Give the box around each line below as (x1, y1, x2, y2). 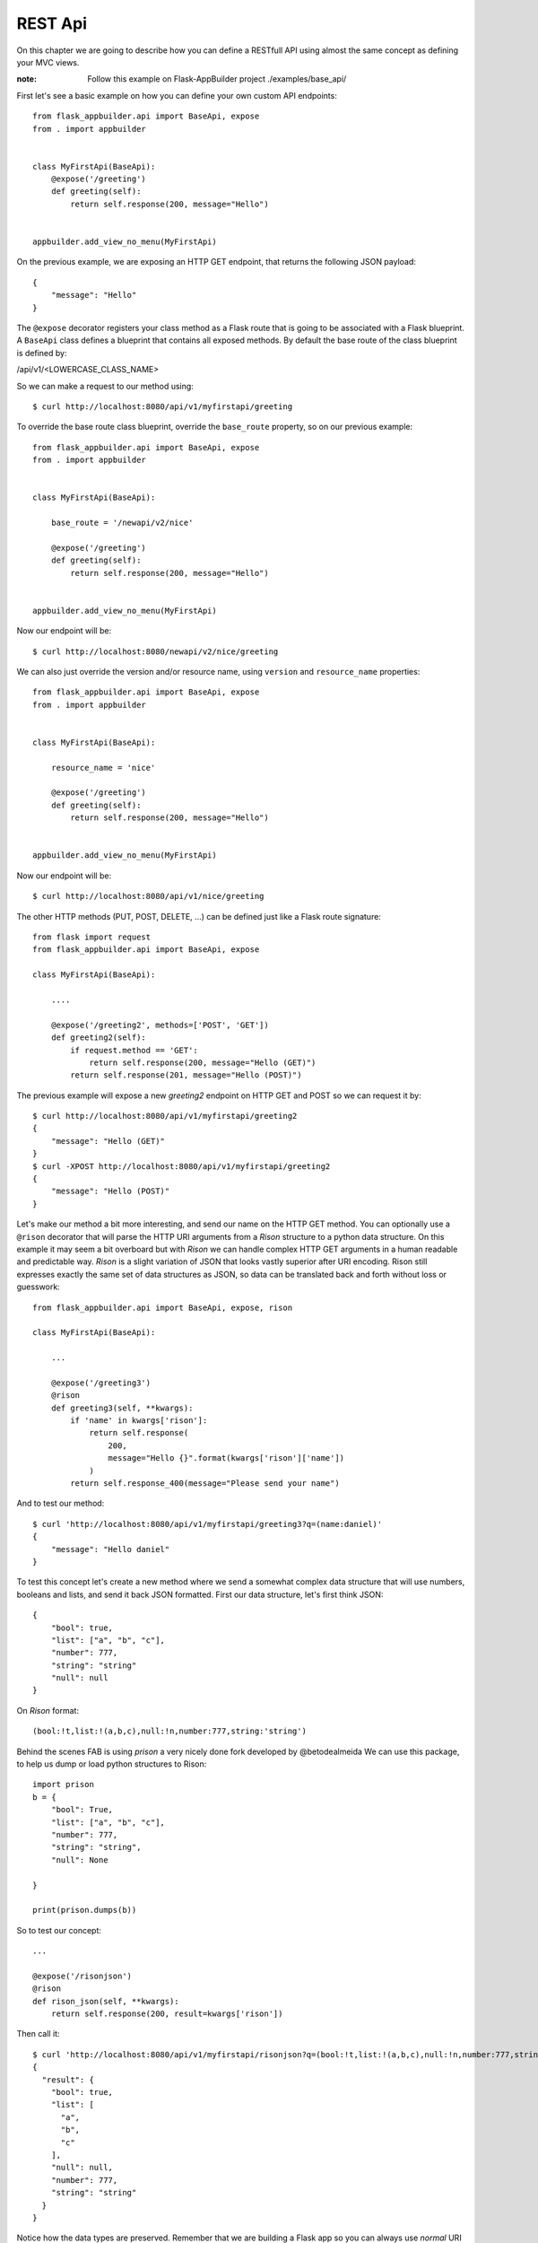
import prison (32, 1779, 94, 1790)
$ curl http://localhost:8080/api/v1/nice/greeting (32, 891, 265, 902)
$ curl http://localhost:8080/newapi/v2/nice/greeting (32, 646, 279, 657)
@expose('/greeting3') (50, 1377, 152, 1388)
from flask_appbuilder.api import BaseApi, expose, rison (32, 1302, 293, 1313)
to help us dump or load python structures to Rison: (16, 1759, 207, 1769)
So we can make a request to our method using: (16, 380, 195, 391)
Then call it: (16, 2029, 60, 2039)
